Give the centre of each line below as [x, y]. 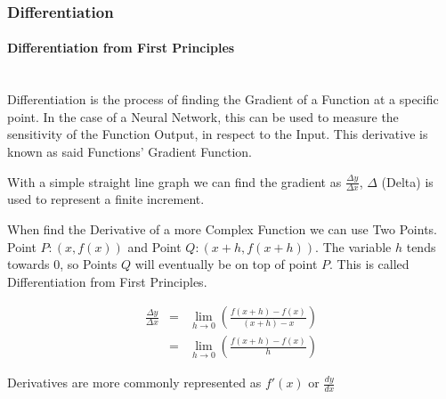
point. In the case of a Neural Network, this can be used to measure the [203, 116]
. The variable [353, 246]
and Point [154, 246]
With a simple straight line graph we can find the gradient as [174, 181]
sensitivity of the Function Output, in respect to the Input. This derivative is [218, 134]
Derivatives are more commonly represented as [134, 383]
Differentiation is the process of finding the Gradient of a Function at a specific [223, 99]
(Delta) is [407, 181]
